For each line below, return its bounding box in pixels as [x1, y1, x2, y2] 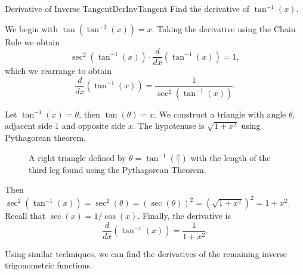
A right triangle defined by [29, 151, 126, 163]
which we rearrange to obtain [5, 64, 112, 77]
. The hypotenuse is [132, 119, 205, 132]
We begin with [5, 22, 58, 35]
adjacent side [5, 119, 52, 132]
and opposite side [61, 119, 126, 132]
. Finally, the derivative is [137, 209, 231, 222]
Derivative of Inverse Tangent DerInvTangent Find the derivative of [5, 2, 249, 14]
